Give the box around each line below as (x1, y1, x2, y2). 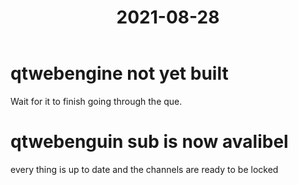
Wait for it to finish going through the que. (10, 95, 183, 107)
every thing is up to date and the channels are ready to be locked (10, 163, 279, 175)
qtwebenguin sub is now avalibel (10, 131, 289, 153)
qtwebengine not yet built (10, 62, 229, 85)
